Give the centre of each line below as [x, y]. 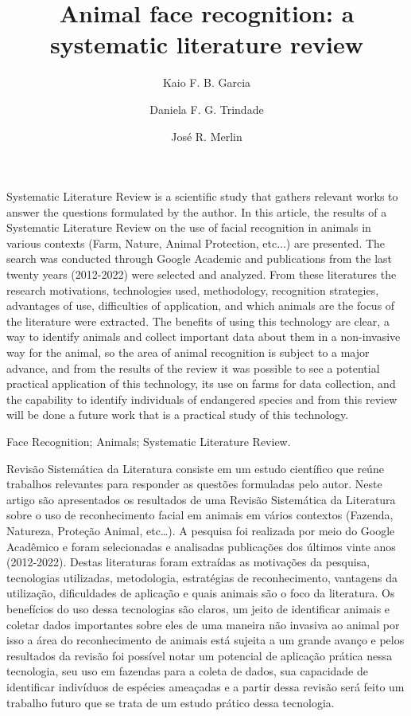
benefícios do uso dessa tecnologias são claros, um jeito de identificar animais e [198, 608]
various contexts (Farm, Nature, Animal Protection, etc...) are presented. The [196, 243]
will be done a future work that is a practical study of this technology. [178, 415]
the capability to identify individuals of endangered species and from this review [202, 399]
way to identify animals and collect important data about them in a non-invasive [204, 336]
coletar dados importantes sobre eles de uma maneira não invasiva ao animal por [203, 624]
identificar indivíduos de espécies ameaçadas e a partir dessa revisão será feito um [205, 686]
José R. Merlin [207, 136]
